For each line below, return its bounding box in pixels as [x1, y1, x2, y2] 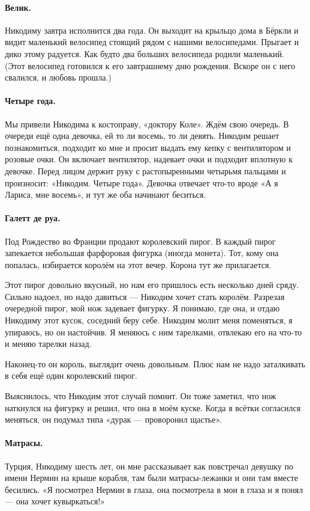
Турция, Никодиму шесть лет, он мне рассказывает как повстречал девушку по [5, 459, 293, 472]
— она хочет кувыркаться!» [5, 495, 106, 507]
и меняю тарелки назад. [5, 337, 92, 350]
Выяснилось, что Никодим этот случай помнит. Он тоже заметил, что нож [5, 390, 276, 402]
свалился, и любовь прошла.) [5, 71, 112, 84]
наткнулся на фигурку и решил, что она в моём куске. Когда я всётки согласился [5, 401, 301, 414]
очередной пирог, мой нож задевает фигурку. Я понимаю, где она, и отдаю [5, 302, 280, 314]
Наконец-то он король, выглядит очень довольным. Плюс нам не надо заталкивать [5, 357, 305, 370]
